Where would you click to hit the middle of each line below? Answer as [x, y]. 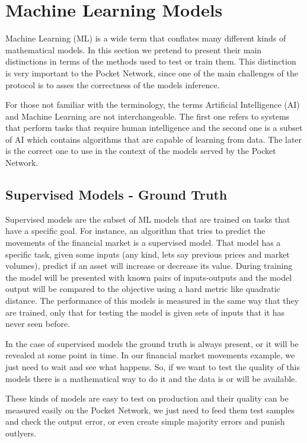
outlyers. [21, 433]
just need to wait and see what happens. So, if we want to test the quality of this [153, 366]
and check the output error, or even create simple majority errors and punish [145, 421]
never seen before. [38, 324]
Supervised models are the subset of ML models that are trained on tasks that [148, 219]
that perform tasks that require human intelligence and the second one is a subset [154, 128]
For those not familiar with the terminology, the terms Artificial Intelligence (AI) [153, 105]
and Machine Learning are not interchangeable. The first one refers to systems [148, 116]
